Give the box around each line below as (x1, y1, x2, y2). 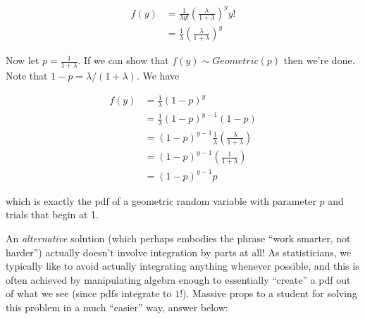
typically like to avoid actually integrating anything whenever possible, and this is (6, 258, 359, 273)
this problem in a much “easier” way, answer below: (6, 299, 228, 314)
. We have (136, 68, 180, 82)
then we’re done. (283, 53, 355, 68)
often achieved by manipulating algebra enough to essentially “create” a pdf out (6, 272, 351, 287)
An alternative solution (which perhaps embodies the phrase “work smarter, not (6, 231, 351, 245)
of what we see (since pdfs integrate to (6, 286, 172, 301)
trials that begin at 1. (6, 207, 99, 222)
